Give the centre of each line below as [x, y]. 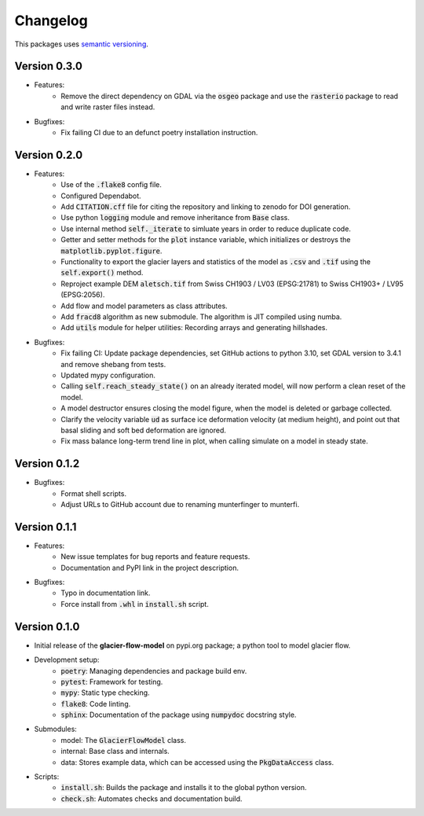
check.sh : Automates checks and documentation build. [152, 799]
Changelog [51, 20]
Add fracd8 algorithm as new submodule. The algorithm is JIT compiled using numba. [201, 317]
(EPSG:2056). [83, 295]
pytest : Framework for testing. [112, 682]
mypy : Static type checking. [105, 693]
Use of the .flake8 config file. [111, 185]
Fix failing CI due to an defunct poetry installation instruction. [159, 133]
